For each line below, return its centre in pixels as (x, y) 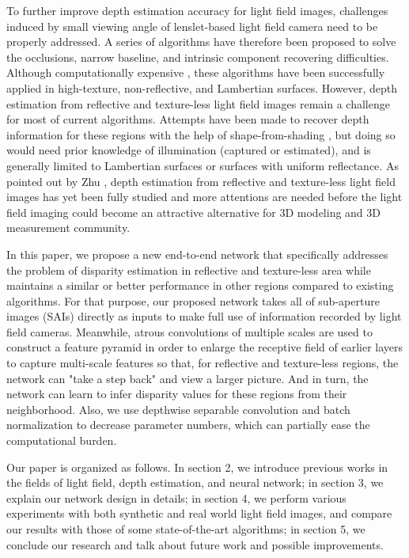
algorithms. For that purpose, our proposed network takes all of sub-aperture (193, 300)
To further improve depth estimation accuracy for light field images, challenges (197, 10)
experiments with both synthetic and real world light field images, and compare (199, 513)
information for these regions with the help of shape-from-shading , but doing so (201, 134)
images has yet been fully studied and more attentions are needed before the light (204, 197)
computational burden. (62, 440)
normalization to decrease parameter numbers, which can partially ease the (188, 425)
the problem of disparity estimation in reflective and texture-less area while (189, 270)
